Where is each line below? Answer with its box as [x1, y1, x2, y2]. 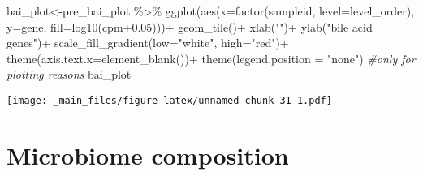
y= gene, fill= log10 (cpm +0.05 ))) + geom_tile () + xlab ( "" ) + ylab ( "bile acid [6, 18, 373, 35]
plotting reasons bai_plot [6, 66, 132, 83]
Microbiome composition [6, 138, 289, 171]
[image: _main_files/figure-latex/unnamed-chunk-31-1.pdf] [6, 94, 332, 106]
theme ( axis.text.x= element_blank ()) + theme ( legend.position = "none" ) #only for [6, 49, 416, 67]
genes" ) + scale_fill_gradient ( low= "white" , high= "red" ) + [6, 34, 289, 51]
